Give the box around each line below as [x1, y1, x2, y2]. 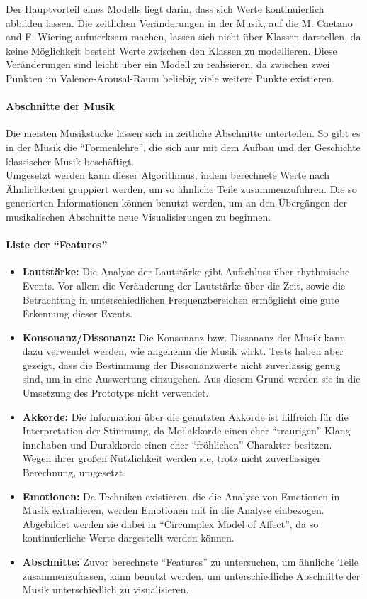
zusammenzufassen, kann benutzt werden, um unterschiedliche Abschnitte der [22, 568, 361, 583]
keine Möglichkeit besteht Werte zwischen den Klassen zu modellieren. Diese [6, 43, 337, 57]
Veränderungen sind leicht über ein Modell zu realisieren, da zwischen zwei [6, 57, 330, 72]
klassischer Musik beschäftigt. [6, 153, 135, 168]
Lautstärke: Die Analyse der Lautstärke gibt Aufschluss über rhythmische [22, 264, 350, 279]
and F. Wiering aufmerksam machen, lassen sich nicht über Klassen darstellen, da [6, 29, 361, 44]
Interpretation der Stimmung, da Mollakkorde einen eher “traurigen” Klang [22, 423, 351, 438]
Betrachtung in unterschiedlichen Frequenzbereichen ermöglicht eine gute [22, 292, 339, 307]
